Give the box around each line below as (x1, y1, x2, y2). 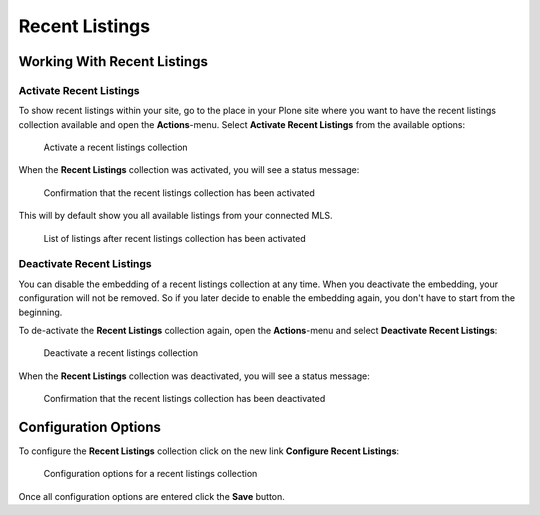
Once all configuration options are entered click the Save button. (18, 490, 285, 502)
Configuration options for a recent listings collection (43, 468, 258, 480)
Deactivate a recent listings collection (43, 347, 199, 359)
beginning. (18, 306, 63, 318)
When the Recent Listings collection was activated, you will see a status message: (18, 164, 360, 176)
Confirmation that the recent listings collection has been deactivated (43, 393, 326, 405)
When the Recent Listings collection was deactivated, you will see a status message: (18, 370, 370, 382)
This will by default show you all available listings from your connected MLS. (18, 210, 334, 222)
